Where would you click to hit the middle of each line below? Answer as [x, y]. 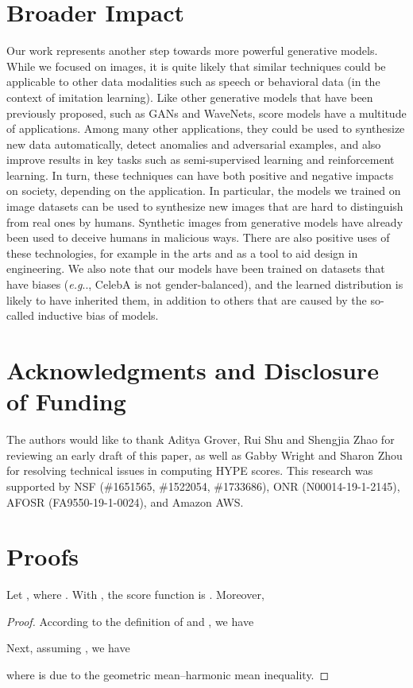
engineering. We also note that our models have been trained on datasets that [196, 268]
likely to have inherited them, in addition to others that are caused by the [187, 299]
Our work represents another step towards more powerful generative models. [192, 51]
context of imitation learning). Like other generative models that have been [190, 97]
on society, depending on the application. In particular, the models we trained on [204, 190]
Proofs [42, 556]
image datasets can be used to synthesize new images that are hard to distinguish [205, 206]
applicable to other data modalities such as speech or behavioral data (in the [193, 82]
